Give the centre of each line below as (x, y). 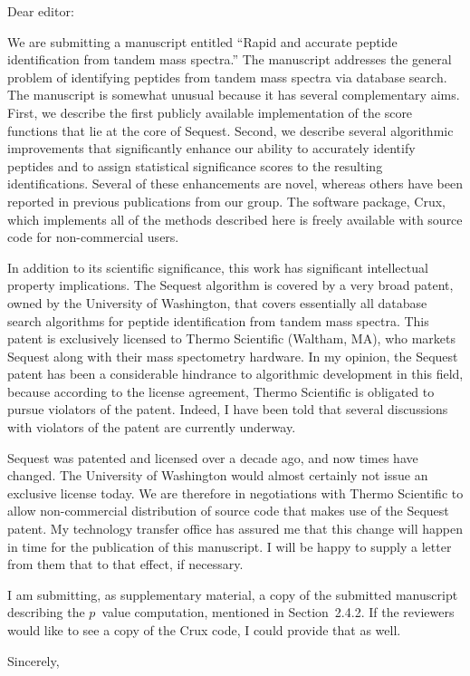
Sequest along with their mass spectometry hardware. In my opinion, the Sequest (233, 356)
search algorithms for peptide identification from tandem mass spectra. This (218, 320)
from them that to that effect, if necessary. (125, 564)
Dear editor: (41, 11)
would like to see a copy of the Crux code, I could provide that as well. (204, 630)
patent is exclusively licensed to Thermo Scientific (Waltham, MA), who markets (232, 338)
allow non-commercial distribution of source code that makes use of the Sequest (228, 511)
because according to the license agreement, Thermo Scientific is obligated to (221, 391)
